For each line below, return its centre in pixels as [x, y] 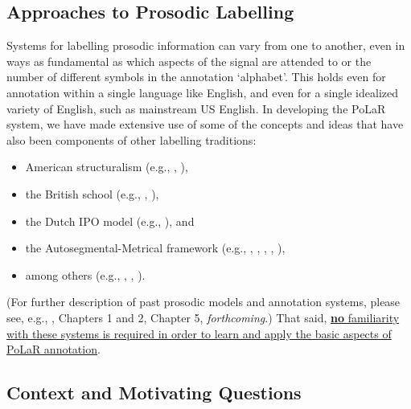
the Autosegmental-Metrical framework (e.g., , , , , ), [155, 248]
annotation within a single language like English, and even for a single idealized [203, 92]
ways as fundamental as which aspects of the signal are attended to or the [189, 61]
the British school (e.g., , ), [92, 193]
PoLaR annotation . [53, 349]
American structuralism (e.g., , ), [107, 167]
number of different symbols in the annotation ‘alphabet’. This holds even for [196, 77]
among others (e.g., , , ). [85, 274]
